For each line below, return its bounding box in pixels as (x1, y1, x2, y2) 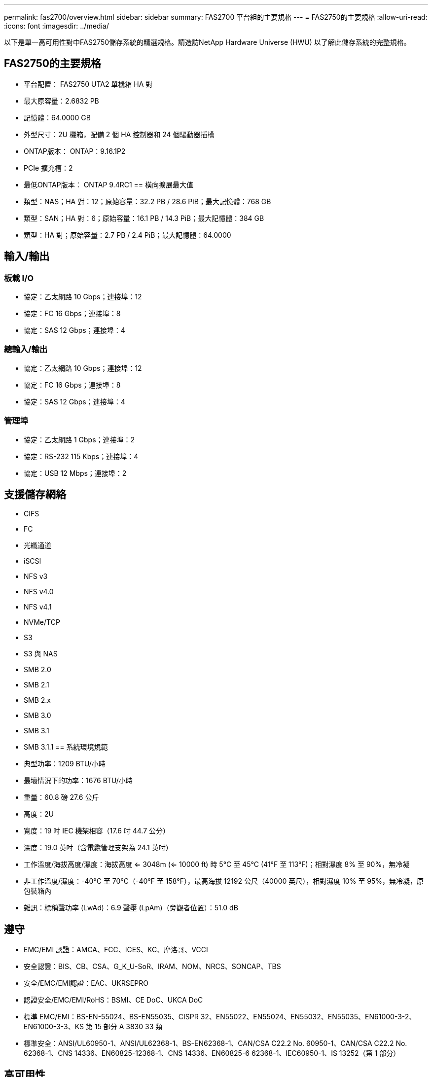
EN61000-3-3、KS (24, 1022, 84, 1031)
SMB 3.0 (24, 711, 51, 720)
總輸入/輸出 (4, 344, 48, 355)
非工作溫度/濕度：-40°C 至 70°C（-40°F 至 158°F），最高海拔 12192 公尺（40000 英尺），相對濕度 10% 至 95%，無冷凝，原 (24, 877, 424, 886)
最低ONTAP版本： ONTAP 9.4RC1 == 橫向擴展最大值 (24, 180, 194, 189)
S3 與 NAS (24, 649, 58, 658)
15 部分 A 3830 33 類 (94, 1022, 163, 1031)
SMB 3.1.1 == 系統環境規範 (24, 743, 108, 752)
